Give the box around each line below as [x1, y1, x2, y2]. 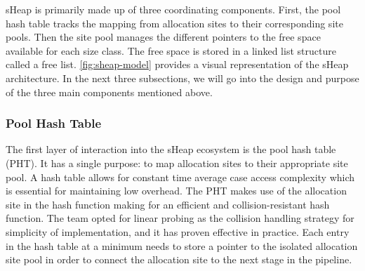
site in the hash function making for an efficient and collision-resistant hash [6, 197, 330, 211]
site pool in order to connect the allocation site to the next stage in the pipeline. [6, 252, 352, 267]
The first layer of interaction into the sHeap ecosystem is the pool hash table [6, 142, 336, 157]
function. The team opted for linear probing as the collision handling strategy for [6, 211, 354, 225]
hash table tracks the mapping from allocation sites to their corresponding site [6, 15, 343, 30]
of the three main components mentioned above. [6, 84, 213, 99]
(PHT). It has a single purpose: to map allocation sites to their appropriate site [6, 155, 348, 170]
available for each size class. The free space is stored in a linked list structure [6, 43, 336, 58]
